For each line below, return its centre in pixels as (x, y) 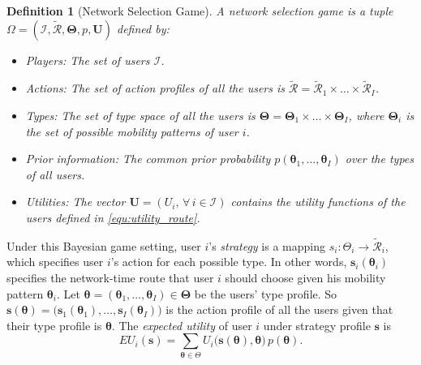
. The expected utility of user (182, 325)
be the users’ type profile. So (266, 293)
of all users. (55, 174)
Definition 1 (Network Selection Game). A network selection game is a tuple (200, 11)
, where (366, 115)
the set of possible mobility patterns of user (132, 131)
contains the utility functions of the (318, 202)
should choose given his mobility (305, 277)
